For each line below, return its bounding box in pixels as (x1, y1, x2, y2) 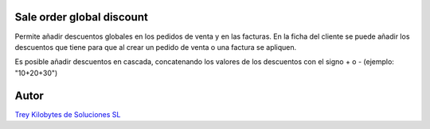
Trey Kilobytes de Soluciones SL (14, 109, 121, 119)
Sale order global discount (14, 10, 149, 24)
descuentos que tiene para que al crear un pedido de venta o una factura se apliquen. (14, 42, 297, 51)
